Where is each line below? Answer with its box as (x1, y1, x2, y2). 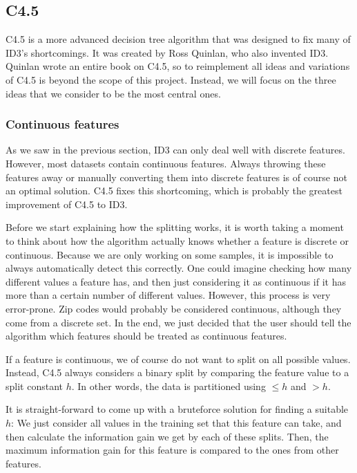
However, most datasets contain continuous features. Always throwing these (6, 156, 326, 170)
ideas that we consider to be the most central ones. (6, 86, 221, 100)
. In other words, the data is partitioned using (71, 378, 266, 393)
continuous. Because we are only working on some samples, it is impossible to (6, 247, 334, 261)
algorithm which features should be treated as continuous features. (6, 328, 287, 343)
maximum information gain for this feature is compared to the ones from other (6, 443, 339, 457)
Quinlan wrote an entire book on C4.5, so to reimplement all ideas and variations (6, 59, 350, 73)
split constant (6, 378, 63, 393)
